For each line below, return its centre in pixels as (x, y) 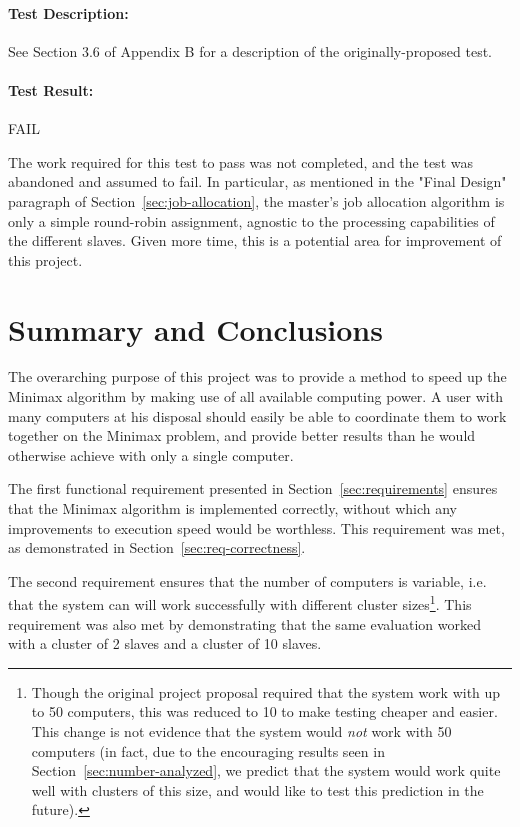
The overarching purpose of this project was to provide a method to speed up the (257, 376)
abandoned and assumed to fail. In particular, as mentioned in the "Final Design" (257, 181)
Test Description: (68, 12)
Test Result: (51, 89)
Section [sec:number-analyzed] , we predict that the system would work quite (266, 770)
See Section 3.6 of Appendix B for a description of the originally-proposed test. (250, 50)
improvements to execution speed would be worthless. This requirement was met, (256, 527)
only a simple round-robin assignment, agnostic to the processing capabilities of (251, 220)
